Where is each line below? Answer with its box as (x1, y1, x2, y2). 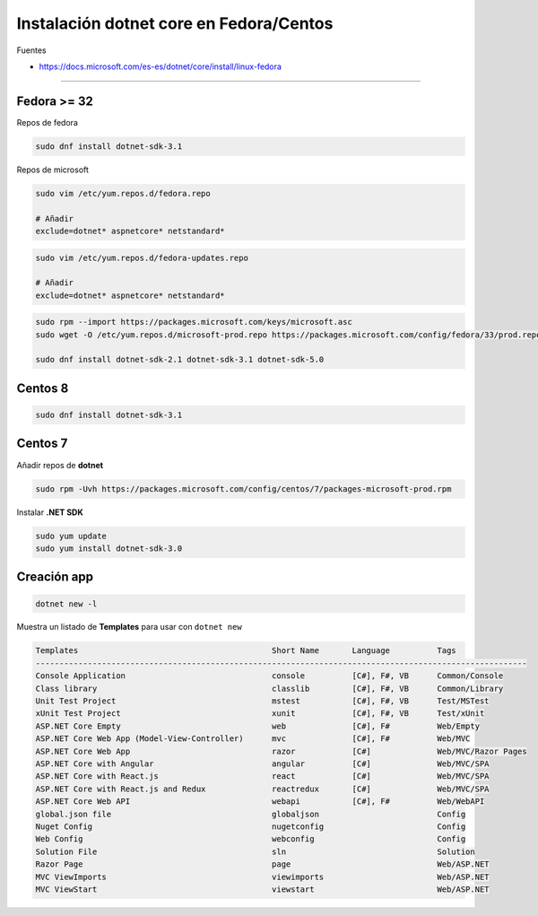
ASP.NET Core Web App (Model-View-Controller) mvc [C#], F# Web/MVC (35, 734, 471, 744)
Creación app (16, 570, 94, 585)
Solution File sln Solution (35, 846, 475, 857)
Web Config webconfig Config (35, 834, 466, 844)
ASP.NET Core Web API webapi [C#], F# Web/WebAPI (35, 797, 485, 807)
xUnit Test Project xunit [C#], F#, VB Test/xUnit (35, 709, 485, 719)
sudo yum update (35, 530, 108, 541)
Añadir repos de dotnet (16, 459, 103, 470)
